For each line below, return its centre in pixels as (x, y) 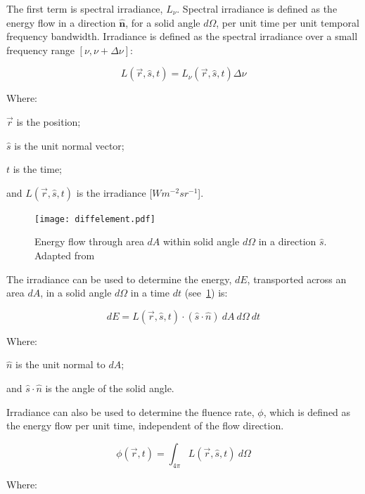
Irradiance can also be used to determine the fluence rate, (130, 411)
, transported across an (297, 279)
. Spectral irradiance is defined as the (257, 8)
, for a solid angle (163, 22)
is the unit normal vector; (69, 145)
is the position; (49, 121)
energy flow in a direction (61, 22)
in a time (150, 293)
